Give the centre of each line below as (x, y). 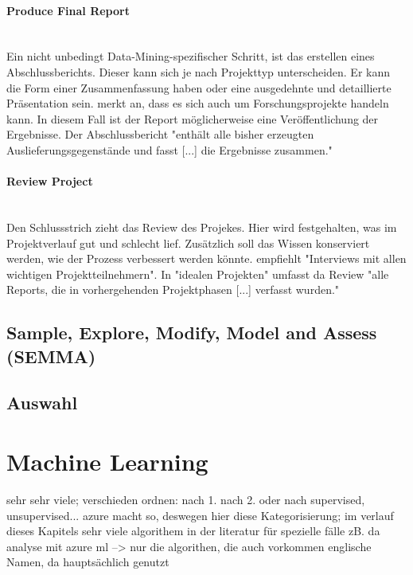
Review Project (50, 181)
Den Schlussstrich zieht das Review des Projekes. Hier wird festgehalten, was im (202, 227)
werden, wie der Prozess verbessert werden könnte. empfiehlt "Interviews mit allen (206, 258)
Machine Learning (107, 462)
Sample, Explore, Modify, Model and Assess (192, 332)
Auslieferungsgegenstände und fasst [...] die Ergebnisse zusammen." (169, 149)
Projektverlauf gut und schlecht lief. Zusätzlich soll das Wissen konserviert (188, 243)
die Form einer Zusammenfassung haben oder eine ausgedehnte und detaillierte (199, 87)
